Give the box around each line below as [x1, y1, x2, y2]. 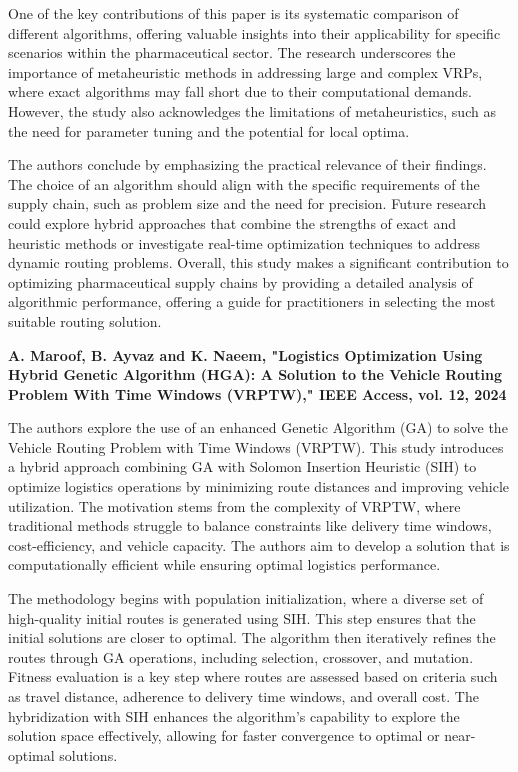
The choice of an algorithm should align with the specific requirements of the [8, 173, 480, 194]
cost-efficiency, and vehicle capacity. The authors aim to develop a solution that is [8, 534, 510, 555]
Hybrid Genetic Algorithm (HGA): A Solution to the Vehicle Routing [8, 364, 503, 385]
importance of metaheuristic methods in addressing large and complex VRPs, [8, 61, 483, 82]
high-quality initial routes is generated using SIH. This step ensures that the [8, 607, 476, 628]
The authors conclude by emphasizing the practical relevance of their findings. [8, 154, 487, 175]
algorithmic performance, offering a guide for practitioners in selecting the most [8, 291, 496, 312]
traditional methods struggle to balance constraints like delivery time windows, [8, 515, 492, 536]
